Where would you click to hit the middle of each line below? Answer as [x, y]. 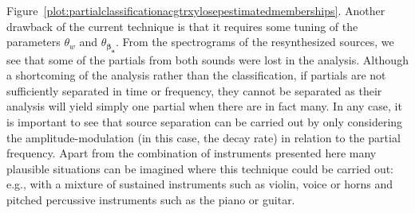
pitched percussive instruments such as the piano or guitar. [151, 199]
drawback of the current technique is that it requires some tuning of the [182, 26]
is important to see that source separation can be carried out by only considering [205, 121]
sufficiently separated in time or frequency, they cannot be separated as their [194, 90]
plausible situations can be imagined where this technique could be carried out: [200, 168]
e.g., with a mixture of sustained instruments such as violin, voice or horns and [200, 184]
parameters [34, 42]
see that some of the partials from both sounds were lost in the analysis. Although [207, 59]
